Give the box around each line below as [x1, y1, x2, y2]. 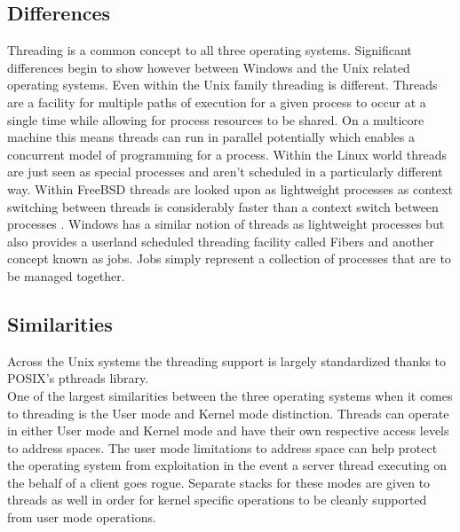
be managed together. [7, 266, 125, 285]
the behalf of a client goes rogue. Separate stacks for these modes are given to [7, 473, 431, 491]
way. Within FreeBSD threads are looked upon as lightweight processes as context [7, 179, 454, 198]
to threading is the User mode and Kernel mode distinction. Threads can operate [7, 403, 449, 422]
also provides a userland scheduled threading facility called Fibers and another [7, 231, 434, 250]
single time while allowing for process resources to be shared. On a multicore [7, 110, 424, 129]
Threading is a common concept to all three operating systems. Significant [7, 41, 412, 59]
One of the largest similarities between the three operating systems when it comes [7, 386, 453, 404]
